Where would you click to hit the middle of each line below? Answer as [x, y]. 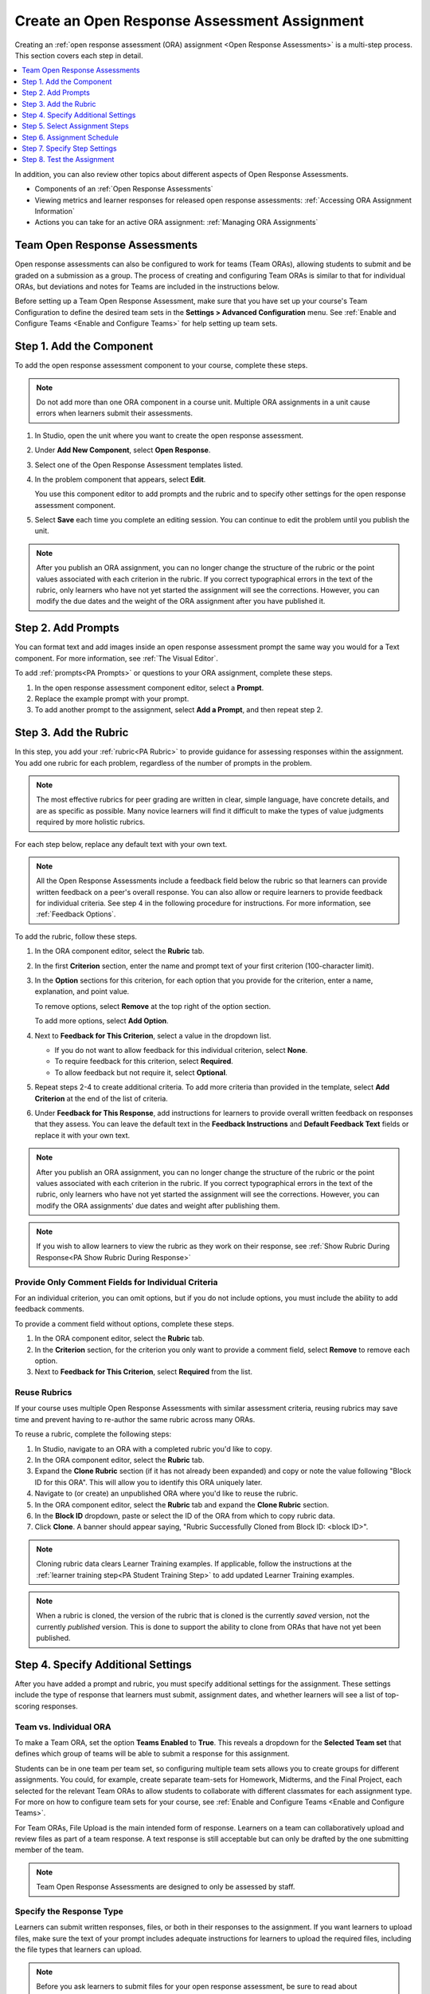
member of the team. [49, 1850]
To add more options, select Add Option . [102, 1021]
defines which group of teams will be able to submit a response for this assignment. [152, 1754]
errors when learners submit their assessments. [115, 413]
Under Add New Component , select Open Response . [123, 450]
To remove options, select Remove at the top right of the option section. [153, 1006]
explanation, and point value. [82, 991]
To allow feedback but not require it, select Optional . [141, 1072]
